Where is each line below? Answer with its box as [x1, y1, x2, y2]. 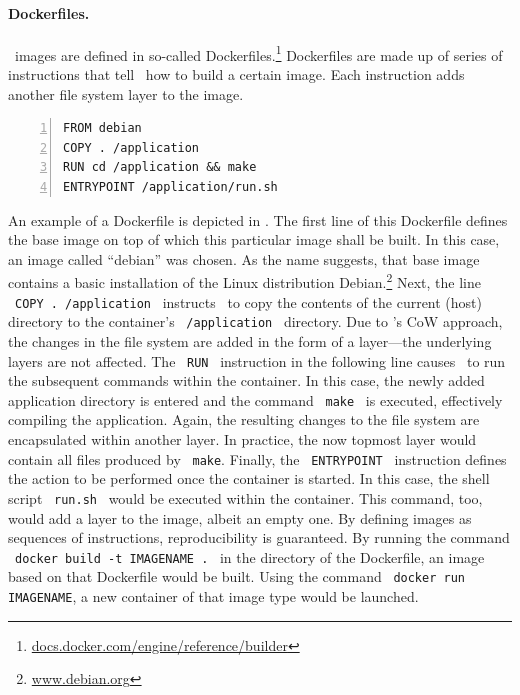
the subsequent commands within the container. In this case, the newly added [8, 370, 485, 391]
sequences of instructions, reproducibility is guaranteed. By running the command [8, 527, 510, 548]
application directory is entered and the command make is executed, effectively [8, 389, 503, 410]
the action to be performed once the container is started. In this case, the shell [8, 468, 490, 489]
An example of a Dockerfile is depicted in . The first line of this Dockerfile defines [8, 209, 508, 230]
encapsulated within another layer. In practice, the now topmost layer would [8, 429, 477, 450]
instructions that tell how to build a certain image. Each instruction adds [8, 64, 465, 85]
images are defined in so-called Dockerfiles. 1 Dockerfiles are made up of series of [14, 41, 503, 65]
